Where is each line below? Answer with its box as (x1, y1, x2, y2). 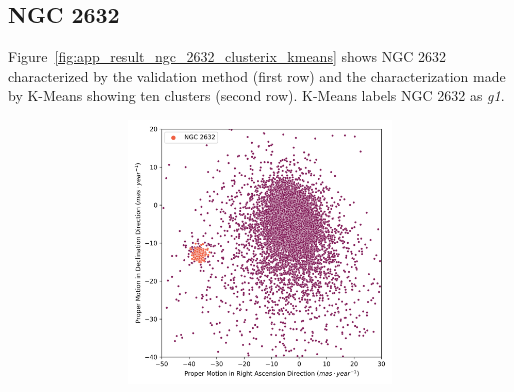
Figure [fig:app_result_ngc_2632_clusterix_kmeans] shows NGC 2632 (8, 46, 446, 67)
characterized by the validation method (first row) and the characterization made (8, 65, 506, 86)
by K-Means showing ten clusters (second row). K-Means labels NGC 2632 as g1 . (8, 85, 505, 106)
